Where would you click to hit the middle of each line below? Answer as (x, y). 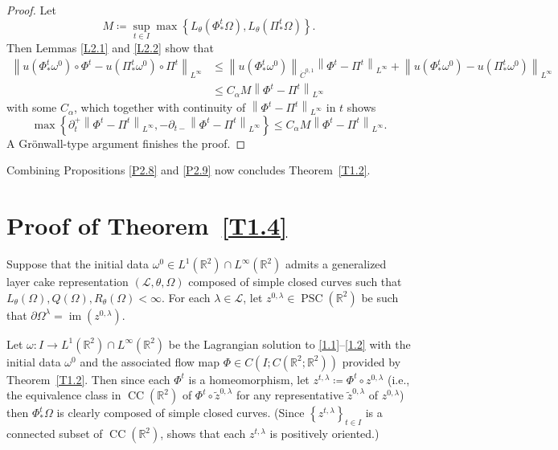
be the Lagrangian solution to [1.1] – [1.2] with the (289, 344)
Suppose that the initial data (78, 264)
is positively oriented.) (324, 434)
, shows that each (203, 434)
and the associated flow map (150, 361)
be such (380, 297)
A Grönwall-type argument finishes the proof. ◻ (126, 143)
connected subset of (55, 434)
